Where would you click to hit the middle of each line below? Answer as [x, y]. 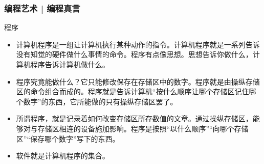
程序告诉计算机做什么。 [70, 64]
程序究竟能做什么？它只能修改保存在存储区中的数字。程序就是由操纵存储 [138, 81]
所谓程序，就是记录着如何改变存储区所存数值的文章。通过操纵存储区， [134, 118]
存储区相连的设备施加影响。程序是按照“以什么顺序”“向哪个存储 [143, 128]
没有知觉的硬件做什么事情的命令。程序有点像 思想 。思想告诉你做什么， [134, 54]
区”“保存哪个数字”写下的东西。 [68, 138]
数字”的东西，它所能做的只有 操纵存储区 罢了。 [100, 101]
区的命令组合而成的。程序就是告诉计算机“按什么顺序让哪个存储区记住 [133, 91]
